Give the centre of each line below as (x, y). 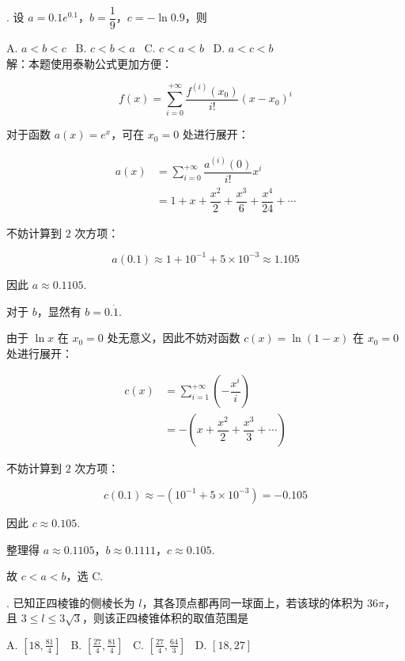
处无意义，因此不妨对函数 (174, 338)
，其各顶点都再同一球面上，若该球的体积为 (253, 602)
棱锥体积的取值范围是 (193, 618)
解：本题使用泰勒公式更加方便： (89, 63)
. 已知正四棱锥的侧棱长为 (71, 602)
